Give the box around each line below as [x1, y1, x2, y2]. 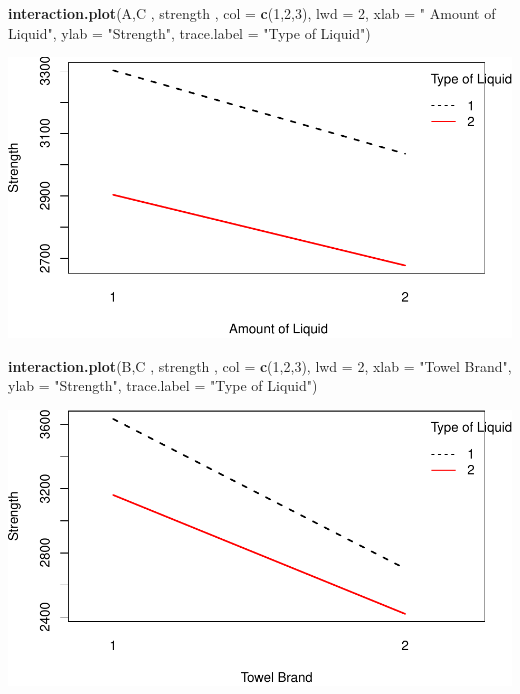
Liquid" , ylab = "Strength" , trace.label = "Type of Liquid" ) [8, 22, 371, 43]
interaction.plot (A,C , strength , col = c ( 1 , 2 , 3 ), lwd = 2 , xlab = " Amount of [8, 3, 496, 23]
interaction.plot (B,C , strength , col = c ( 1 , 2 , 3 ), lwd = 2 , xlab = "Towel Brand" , [8, 355, 512, 376]
